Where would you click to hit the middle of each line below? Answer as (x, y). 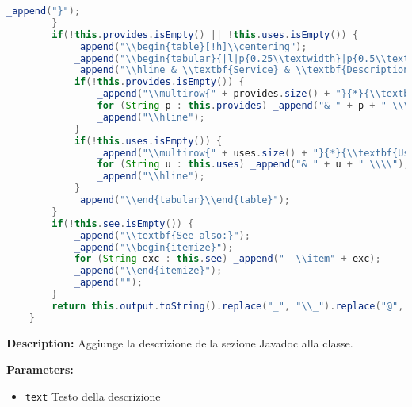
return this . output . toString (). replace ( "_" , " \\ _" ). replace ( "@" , (228, 306)
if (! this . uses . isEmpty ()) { (148, 141)
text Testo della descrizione (93, 395)
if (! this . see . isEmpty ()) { (123, 223)
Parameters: (40, 369)
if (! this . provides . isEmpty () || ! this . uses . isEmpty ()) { (205, 35)
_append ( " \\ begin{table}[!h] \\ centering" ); (191, 46)
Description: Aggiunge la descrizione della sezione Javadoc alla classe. (180, 342)
